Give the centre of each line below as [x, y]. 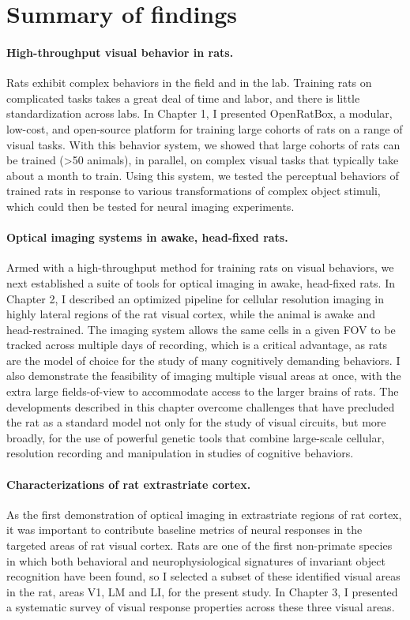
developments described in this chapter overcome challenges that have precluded [201, 406]
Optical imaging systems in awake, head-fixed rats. [147, 237]
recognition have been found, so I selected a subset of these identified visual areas [203, 576]
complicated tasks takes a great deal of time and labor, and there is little [183, 98]
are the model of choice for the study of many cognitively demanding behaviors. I [203, 360]
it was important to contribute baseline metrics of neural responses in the [184, 530]
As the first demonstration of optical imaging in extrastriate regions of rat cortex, [204, 514]
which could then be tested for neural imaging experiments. [150, 206]
